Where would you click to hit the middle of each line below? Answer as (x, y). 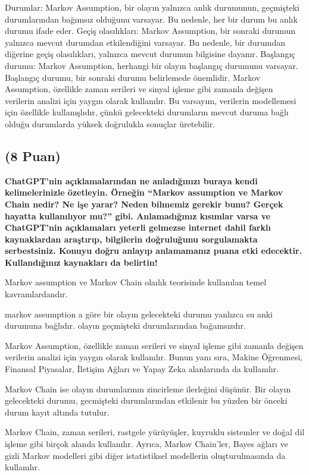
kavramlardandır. (36, 294)
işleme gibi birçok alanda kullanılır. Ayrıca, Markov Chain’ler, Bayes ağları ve (146, 444)
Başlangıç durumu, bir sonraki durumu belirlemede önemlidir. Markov (133, 77)
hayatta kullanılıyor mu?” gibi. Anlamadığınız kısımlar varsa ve (138, 216)
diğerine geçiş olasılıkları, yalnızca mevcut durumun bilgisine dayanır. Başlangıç (150, 54)
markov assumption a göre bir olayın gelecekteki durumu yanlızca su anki (139, 314)
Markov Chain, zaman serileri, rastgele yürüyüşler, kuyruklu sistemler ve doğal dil (155, 432)
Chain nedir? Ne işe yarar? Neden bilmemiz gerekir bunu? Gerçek (144, 204)
